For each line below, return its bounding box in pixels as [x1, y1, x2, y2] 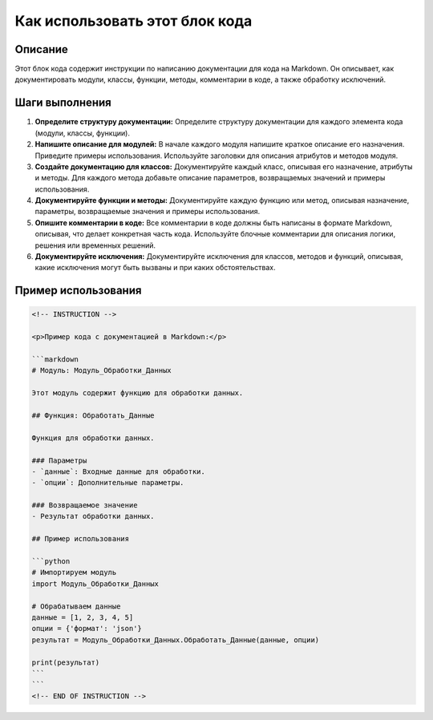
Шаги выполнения [14, 96, 111, 110]
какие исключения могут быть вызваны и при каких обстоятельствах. [34, 263, 276, 273]
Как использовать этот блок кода [14, 12, 253, 30]
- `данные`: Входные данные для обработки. [31, 467, 206, 476]
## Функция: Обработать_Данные [31, 411, 156, 420]
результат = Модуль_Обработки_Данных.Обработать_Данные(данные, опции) [31, 635, 320, 645]
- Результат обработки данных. [31, 512, 156, 521]
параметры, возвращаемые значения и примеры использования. [34, 207, 261, 216]
